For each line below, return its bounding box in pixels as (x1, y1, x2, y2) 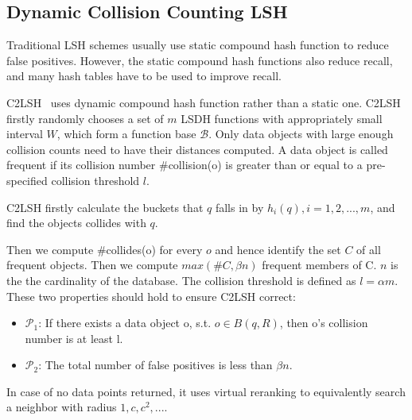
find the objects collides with (6, 214, 146, 231)
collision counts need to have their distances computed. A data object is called (6, 141, 388, 157)
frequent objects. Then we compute (6, 256, 178, 273)
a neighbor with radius (6, 399, 117, 415)
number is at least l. (25, 329, 123, 346)
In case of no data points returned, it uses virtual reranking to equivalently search (6, 383, 406, 399)
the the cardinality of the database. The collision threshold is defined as (6, 272, 356, 288)
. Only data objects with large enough (208, 125, 394, 142)
